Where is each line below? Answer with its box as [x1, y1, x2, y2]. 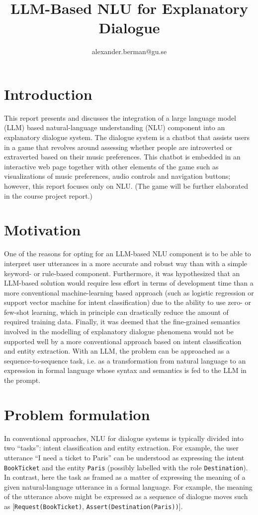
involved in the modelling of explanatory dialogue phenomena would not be [4, 326, 234, 337]
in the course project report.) [4, 190, 92, 201]
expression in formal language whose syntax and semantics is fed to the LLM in [4, 365, 247, 375]
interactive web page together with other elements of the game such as [4, 161, 219, 171]
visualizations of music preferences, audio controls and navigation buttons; [4, 171, 231, 181]
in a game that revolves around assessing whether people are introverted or [4, 142, 233, 152]
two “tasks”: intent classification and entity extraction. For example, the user [4, 442, 239, 453]
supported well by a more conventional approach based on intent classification [4, 336, 242, 346]
